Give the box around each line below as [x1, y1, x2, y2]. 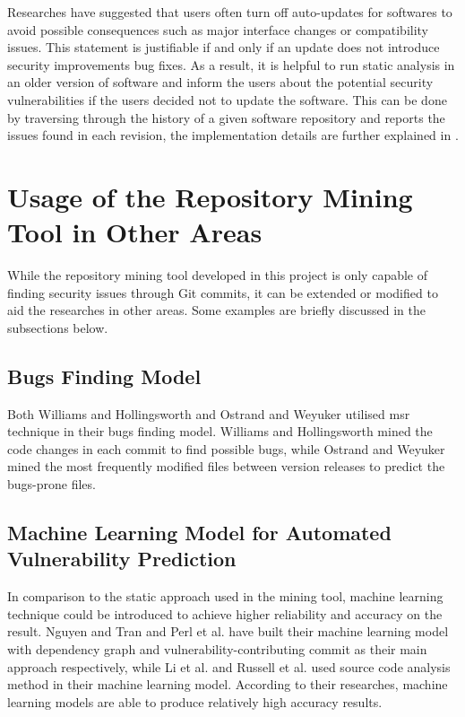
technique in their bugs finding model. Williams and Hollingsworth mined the [7, 422, 433, 441]
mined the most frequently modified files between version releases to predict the [7, 457, 445, 476]
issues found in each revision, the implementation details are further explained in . [7, 126, 459, 144]
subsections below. [7, 318, 108, 337]
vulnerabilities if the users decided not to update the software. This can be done [7, 90, 447, 109]
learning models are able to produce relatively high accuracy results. [7, 692, 383, 711]
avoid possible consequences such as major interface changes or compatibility [7, 20, 429, 39]
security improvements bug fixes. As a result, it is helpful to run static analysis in [7, 55, 455, 74]
